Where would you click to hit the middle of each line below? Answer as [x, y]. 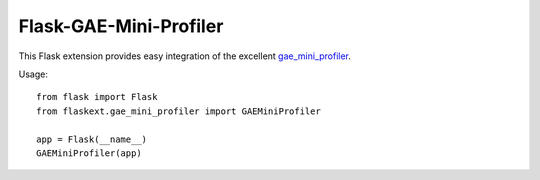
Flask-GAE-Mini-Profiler [121, 26]
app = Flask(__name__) [92, 139]
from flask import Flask [97, 97]
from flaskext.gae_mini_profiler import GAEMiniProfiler [179, 111]
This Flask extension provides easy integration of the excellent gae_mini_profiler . [185, 56]
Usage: [33, 74]
